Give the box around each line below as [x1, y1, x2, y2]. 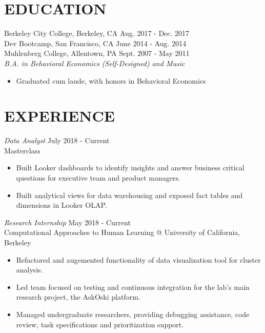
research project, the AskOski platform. [16, 291, 140, 302]
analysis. [16, 264, 43, 275]
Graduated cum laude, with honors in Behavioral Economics [16, 75, 206, 86]
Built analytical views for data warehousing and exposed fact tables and [16, 189, 243, 200]
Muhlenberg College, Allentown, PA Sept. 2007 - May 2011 [4, 48, 190, 58]
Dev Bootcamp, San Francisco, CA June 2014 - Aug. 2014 [4, 37, 187, 48]
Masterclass [4, 145, 40, 155]
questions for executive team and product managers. [16, 172, 180, 183]
